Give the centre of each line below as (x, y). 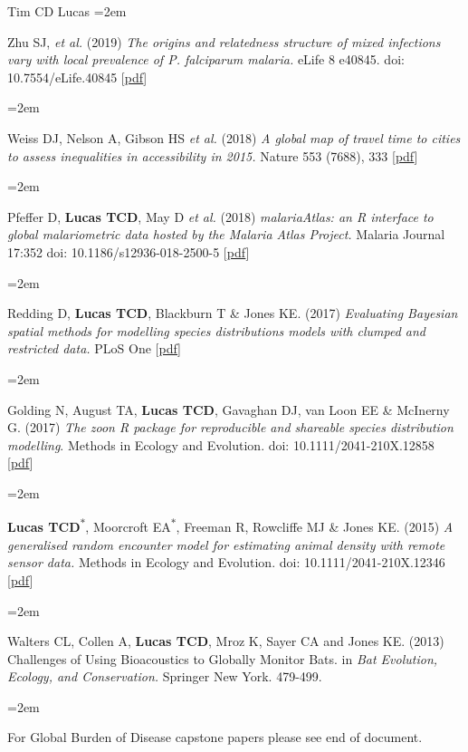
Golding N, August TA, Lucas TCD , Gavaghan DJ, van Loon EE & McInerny (229, 409)
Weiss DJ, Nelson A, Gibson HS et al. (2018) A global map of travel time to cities (234, 137)
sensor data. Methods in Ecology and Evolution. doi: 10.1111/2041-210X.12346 (226, 562)
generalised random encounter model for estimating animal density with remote (226, 544)
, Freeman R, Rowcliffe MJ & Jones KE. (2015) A (315, 527)
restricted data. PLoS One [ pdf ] (94, 348)
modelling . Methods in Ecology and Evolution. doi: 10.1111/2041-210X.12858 (221, 444)
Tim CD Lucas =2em (67, 11)
